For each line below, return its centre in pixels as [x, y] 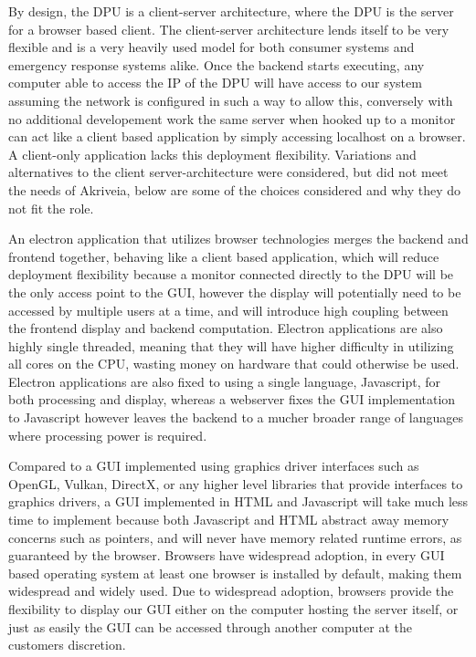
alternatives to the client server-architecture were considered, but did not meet [228, 172]
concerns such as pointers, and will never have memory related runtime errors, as [235, 537]
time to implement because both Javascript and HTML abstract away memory [229, 520]
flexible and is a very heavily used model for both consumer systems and [212, 47]
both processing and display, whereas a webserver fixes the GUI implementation [232, 399]
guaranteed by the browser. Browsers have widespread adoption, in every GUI [227, 555]
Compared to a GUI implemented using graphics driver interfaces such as [214, 466]
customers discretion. [67, 645]
